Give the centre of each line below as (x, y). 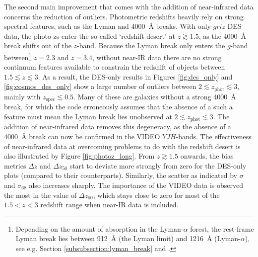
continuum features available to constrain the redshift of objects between (115, 67)
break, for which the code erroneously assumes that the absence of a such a (118, 107)
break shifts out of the (38, 45)
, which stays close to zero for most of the (156, 195)
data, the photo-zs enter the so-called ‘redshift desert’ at (90, 36)
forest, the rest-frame (222, 228)
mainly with (22, 96)
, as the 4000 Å (223, 36)
